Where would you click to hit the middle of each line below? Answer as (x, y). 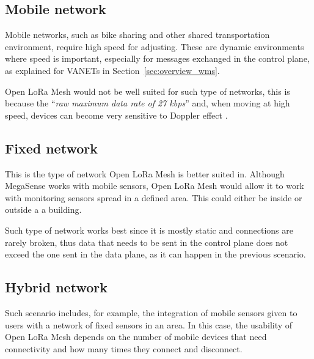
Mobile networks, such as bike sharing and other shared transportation (137, 35)
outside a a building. (43, 209)
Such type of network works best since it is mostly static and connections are (149, 230)
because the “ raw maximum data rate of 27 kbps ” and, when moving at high (148, 103)
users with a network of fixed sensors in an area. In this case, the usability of (149, 324)
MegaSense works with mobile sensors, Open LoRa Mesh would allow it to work (155, 186)
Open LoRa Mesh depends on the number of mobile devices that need (136, 337)
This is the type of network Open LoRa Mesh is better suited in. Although (145, 173)
